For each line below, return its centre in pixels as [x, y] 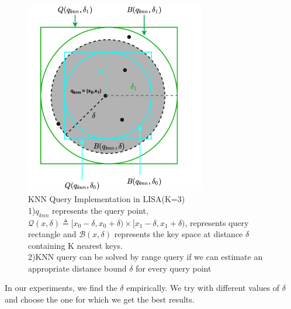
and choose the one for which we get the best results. [100, 299]
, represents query [217, 222]
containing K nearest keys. [75, 245]
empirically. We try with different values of [203, 288]
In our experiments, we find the [61, 288]
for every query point [174, 268]
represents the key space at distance [179, 234]
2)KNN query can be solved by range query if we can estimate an [145, 257]
